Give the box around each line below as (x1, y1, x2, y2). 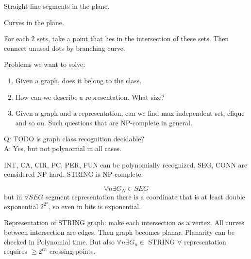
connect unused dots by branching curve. (4, 43, 125, 53)
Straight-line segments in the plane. (4, 1, 110, 11)
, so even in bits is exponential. (49, 201, 141, 211)
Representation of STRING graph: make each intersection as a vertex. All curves (4, 217, 244, 228)
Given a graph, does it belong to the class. (15, 75, 142, 85)
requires (4, 246, 27, 256)
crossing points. (49, 246, 96, 256)
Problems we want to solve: (4, 59, 85, 69)
